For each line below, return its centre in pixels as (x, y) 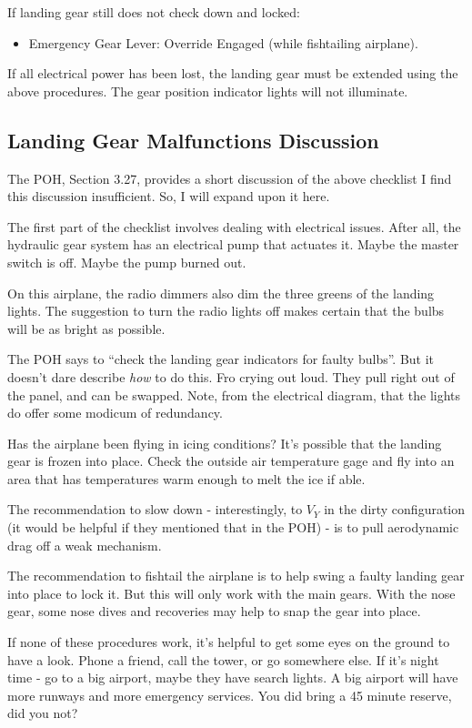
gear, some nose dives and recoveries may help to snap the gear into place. (214, 611)
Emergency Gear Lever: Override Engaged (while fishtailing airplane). (223, 42)
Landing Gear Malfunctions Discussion (193, 140)
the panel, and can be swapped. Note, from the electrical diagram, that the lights (234, 394)
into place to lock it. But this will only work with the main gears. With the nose (231, 593)
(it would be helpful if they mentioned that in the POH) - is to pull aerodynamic (233, 527)
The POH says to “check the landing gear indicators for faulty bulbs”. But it (221, 359)
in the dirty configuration (395, 509)
